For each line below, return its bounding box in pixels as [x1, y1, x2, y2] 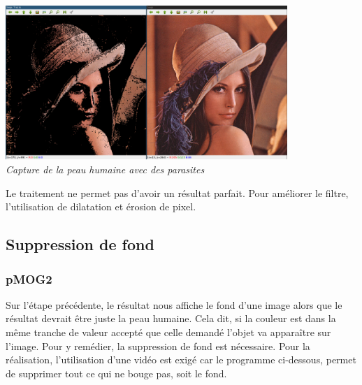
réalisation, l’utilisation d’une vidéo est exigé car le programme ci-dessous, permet [6, 352, 356, 367]
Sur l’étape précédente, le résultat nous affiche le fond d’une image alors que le [6, 297, 342, 312]
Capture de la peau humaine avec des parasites [6, 162, 205, 177]
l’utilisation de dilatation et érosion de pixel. [6, 199, 196, 214]
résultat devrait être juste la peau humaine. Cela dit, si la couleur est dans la [6, 311, 336, 326]
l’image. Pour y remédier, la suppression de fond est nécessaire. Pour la [6, 338, 310, 353]
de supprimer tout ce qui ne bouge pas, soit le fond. [6, 365, 227, 380]
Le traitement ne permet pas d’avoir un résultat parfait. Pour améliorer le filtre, [6, 185, 349, 200]
